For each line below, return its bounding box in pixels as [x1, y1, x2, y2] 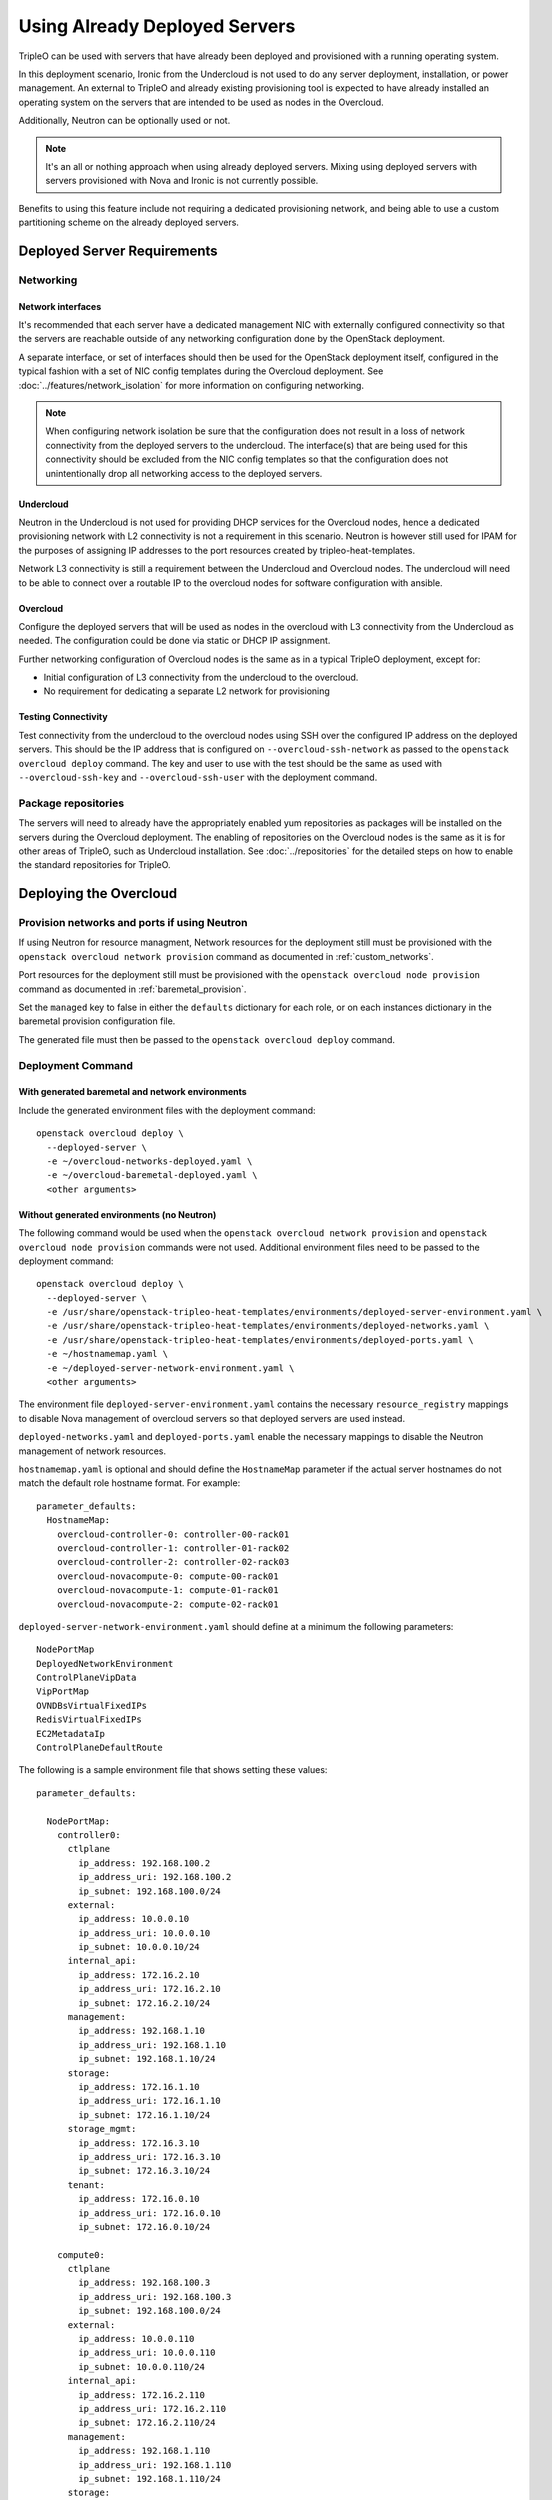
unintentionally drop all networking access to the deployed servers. [45, 467, 323, 479]
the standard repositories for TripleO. [18, 859, 171, 871]
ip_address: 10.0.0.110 [78, 2333, 195, 2345]
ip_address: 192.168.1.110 [78, 2445, 211, 2457]
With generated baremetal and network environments [18, 1086, 247, 1098]
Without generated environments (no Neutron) [18, 1208, 217, 1220]
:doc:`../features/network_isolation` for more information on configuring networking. [18, 379, 365, 391]
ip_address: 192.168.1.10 [78, 2025, 205, 2037]
